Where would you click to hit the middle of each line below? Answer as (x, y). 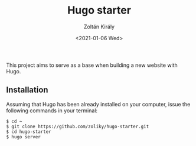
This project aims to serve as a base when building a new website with (92, 65)
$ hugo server (24, 137)
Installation (27, 90)
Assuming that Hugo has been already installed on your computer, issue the (98, 104)
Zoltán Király (99, 27)
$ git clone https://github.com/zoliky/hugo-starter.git (78, 126)
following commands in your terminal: (52, 111)
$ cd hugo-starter (29, 132)
